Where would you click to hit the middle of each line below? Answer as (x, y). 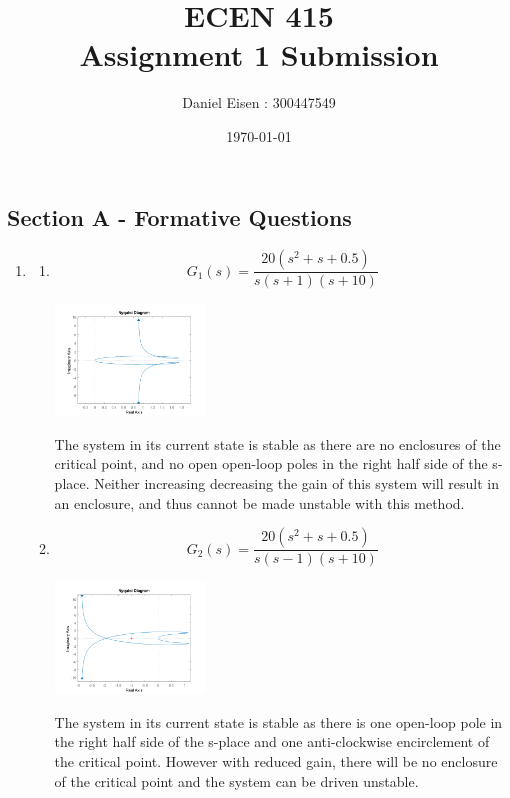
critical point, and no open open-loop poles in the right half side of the (271, 463)
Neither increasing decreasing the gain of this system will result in (296, 483)
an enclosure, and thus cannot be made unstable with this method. (259, 502)
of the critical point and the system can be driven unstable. (236, 780)
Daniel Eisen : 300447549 (259, 102)
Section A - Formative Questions (179, 216)
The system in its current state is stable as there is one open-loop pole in (278, 721)
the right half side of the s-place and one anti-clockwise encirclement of (272, 741)
